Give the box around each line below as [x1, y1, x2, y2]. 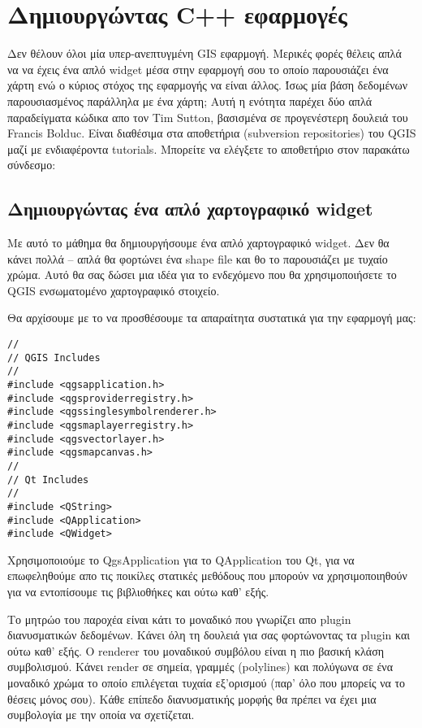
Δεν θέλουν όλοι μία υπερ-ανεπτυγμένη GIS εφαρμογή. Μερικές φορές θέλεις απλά [7, 45, 402, 62]
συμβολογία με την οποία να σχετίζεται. [7, 706, 195, 723]
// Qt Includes [7, 473, 89, 486]
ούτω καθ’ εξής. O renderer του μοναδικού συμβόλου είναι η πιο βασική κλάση [7, 642, 385, 659]
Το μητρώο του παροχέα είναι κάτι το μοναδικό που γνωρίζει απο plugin [7, 610, 351, 627]
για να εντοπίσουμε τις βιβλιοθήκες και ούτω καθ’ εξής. [7, 583, 269, 600]
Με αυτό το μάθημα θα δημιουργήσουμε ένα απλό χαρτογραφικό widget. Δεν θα [7, 234, 390, 251]
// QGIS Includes [7, 351, 101, 364]
